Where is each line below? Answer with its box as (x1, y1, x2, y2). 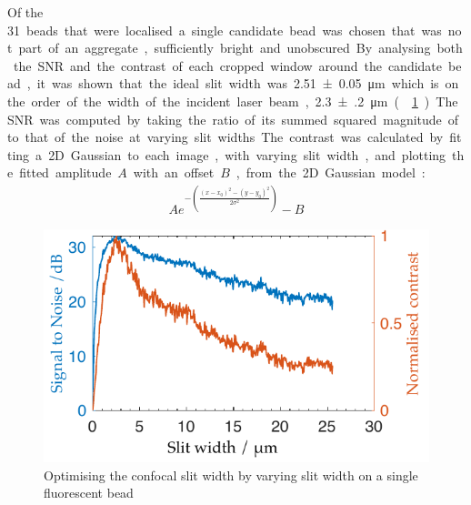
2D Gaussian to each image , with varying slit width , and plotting (48, 145, 446, 164)
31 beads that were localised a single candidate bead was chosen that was (7, 20, 442, 39)
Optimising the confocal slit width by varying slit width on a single (44, 465, 418, 484)
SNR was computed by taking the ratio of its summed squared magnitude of (7, 109, 459, 128)
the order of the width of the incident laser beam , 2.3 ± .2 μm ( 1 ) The (7, 91, 458, 110)
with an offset (133, 163, 215, 182)
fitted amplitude (19, 163, 112, 182)
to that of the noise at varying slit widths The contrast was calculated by (7, 127, 444, 146)
